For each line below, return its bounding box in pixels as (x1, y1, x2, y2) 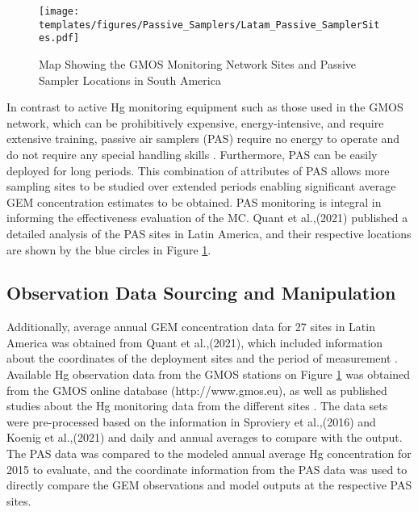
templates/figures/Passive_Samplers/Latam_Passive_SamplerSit (39, 19, 380, 31)
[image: (39, 6, 80, 17)
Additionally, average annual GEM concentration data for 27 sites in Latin (6, 318, 375, 335)
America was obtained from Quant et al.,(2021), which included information (6, 334, 383, 350)
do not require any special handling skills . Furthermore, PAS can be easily (6, 145, 378, 162)
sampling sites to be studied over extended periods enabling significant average (6, 178, 396, 195)
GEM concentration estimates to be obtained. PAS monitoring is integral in (6, 193, 382, 210)
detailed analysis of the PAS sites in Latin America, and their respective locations (6, 225, 412, 241)
